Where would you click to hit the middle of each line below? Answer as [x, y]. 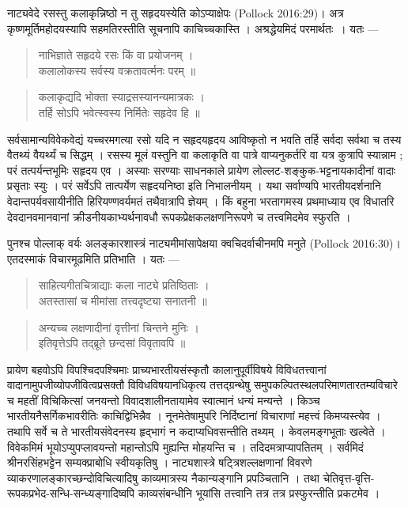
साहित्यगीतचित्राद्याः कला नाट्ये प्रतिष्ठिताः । [124, 285]
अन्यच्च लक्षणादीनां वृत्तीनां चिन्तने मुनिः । [119, 327]
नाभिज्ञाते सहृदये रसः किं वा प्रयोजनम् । [116, 55]
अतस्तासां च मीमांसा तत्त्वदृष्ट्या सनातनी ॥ [123, 300]
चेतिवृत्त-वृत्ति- [349, 477]
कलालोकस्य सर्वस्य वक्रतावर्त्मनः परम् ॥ [117, 70]
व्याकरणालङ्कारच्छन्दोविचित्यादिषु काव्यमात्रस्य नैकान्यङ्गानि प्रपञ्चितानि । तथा [163, 477]
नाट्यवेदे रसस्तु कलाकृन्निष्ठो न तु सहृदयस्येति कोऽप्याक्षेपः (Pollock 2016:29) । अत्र [176, 13]
